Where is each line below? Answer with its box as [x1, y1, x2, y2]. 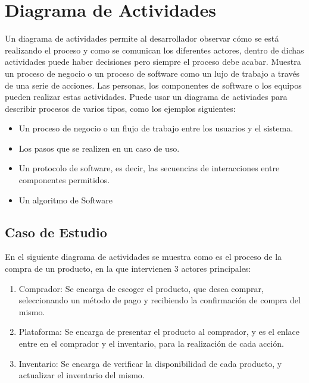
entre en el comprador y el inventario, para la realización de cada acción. [18, 337, 284, 350]
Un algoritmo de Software [18, 193, 113, 206]
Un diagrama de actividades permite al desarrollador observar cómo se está [5, 32, 279, 45]
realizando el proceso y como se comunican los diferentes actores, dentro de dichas [5, 43, 304, 56]
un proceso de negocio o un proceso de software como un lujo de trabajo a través [5, 67, 300, 79]
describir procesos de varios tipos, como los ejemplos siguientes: [5, 102, 236, 114]
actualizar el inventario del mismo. [18, 369, 145, 381]
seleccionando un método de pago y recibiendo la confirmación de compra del [18, 294, 301, 306]
